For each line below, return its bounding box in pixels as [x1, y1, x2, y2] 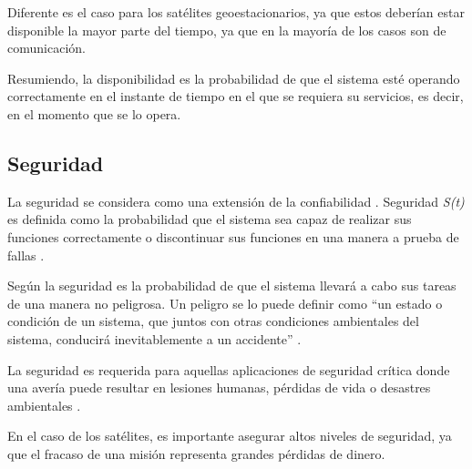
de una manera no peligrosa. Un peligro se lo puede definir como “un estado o [7, 293, 443, 312]
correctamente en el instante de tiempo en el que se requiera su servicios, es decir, [7, 87, 464, 106]
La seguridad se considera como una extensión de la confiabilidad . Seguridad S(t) [7, 191, 465, 210]
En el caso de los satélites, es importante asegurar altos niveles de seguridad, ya [7, 426, 452, 445]
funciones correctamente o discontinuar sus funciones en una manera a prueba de [7, 227, 459, 246]
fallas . [7, 245, 45, 264]
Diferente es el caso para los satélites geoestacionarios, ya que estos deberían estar [7, 3, 465, 21]
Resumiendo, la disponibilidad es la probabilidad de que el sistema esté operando [7, 68, 460, 87]
